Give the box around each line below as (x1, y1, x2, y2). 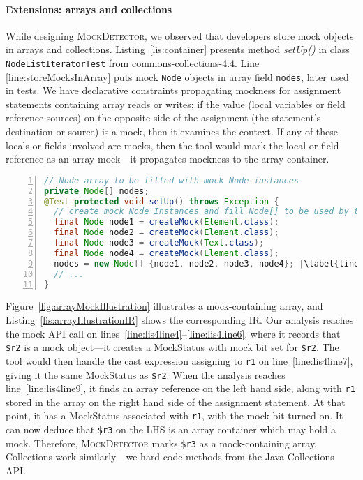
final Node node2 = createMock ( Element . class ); (54, 227, 279, 238)
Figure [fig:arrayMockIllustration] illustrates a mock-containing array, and (6, 299, 323, 313)
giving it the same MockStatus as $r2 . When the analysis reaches (6, 367, 286, 382)
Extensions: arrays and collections (6, 1, 172, 16)
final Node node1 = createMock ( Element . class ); (54, 217, 279, 227)
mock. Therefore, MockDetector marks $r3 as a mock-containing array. (6, 435, 318, 450)
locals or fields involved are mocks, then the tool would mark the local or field (6, 137, 339, 152)
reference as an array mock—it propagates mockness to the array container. (6, 151, 329, 166)
